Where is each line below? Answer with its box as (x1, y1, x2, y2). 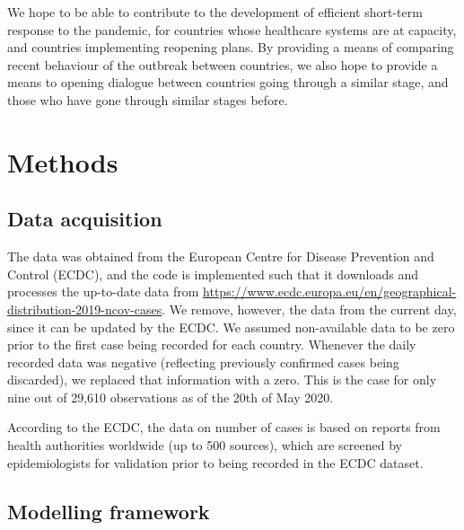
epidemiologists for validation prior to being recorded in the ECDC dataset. (7, 453, 424, 472)
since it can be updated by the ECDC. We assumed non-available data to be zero (7, 317, 455, 336)
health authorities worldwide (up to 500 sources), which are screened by (7, 436, 402, 455)
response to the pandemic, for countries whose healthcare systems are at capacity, (7, 20, 457, 39)
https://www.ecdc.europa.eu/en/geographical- (203, 282, 457, 301)
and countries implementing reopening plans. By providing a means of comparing (7, 38, 454, 57)
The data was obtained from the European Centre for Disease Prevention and (7, 247, 434, 266)
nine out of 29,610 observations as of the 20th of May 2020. (7, 387, 334, 406)
